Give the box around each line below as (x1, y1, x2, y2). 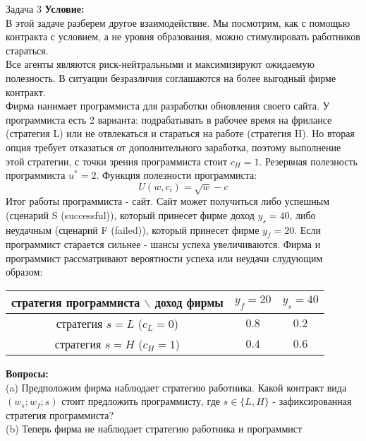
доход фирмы (154, 294, 224, 311)
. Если (294, 222, 322, 237)
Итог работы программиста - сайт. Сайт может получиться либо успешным (6, 194, 330, 208)
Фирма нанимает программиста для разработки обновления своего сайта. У (6, 98, 330, 113)
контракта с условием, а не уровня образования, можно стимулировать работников (6, 29, 360, 44)
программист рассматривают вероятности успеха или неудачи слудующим (6, 250, 323, 265)
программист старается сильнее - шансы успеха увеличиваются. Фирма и (6, 237, 321, 252)
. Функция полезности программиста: (96, 167, 257, 182)
